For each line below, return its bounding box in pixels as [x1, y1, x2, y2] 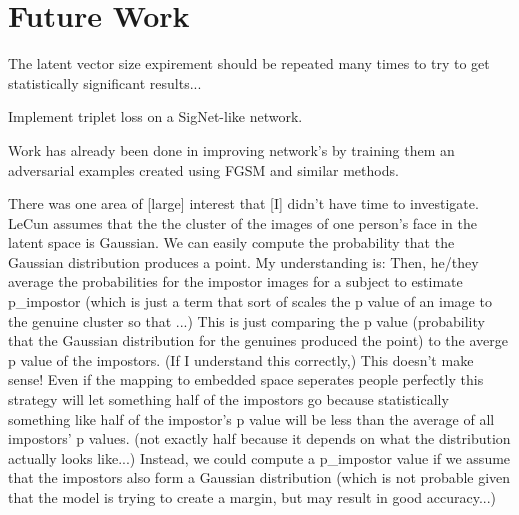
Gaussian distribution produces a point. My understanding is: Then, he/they [8, 251, 479, 272]
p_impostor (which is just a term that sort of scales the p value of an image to [8, 291, 492, 312]
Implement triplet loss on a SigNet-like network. [8, 106, 303, 127]
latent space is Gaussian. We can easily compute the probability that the [8, 232, 455, 253]
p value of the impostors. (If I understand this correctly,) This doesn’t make [8, 349, 474, 370]
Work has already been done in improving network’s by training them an [8, 139, 455, 160]
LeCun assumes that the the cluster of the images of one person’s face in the [8, 212, 477, 233]
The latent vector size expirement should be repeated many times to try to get [8, 53, 490, 74]
